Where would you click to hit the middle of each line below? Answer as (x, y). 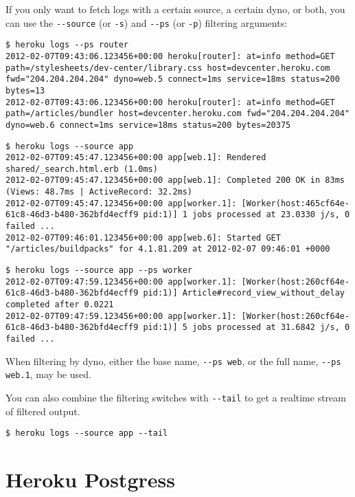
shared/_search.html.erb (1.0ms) (82, 169)
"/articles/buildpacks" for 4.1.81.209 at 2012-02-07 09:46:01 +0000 (168, 249)
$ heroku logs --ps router (67, 45)
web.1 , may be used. (48, 374)
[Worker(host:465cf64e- (296, 203)
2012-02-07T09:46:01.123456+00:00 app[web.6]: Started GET (143, 238)
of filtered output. (43, 411)
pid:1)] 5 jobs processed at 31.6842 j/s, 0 (247, 328)
